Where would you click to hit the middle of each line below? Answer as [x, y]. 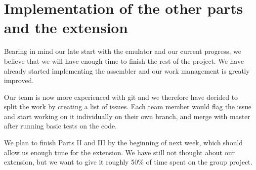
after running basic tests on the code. [61, 126]
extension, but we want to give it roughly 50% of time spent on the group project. [128, 162]
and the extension [66, 27]
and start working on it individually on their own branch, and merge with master [127, 116]
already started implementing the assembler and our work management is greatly [127, 70]
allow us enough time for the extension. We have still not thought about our [119, 152]
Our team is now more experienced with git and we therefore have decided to [121, 97]
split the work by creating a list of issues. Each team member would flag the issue [128, 106]
